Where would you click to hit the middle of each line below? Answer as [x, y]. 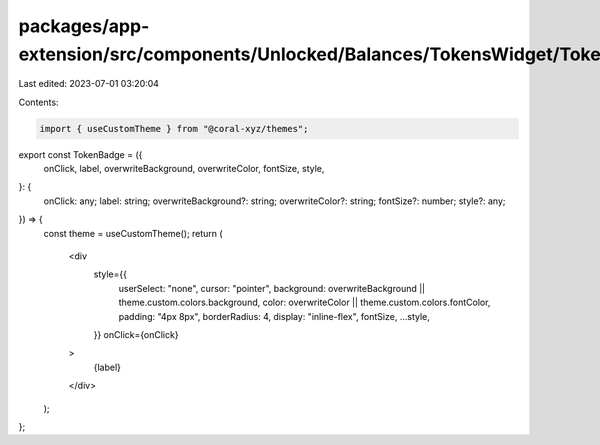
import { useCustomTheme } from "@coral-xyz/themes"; [174, 128]
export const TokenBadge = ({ [80, 154]
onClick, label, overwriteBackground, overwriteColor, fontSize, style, [184, 169]
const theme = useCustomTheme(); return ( [133, 233]
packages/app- [84, 26]
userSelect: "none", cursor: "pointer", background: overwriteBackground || [271, 288]
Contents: [38, 102]
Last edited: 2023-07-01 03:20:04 [89, 84]
